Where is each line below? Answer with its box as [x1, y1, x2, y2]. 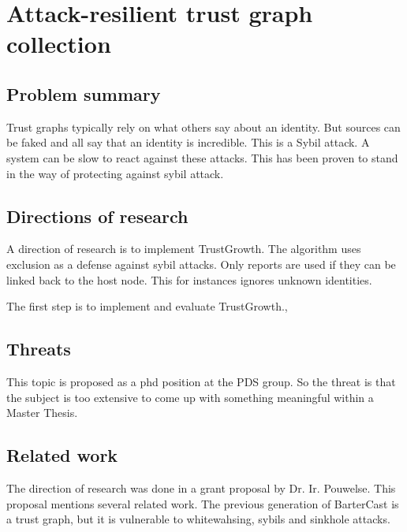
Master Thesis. [6, 404, 78, 421]
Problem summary [6, 81, 161, 106]
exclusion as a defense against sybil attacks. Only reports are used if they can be [6, 255, 396, 272]
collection [6, 28, 111, 60]
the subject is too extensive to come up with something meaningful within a [6, 389, 374, 405]
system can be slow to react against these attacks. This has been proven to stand [6, 149, 398, 166]
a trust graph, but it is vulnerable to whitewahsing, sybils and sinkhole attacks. [6, 511, 390, 527]
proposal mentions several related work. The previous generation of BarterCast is [6, 495, 399, 512]
